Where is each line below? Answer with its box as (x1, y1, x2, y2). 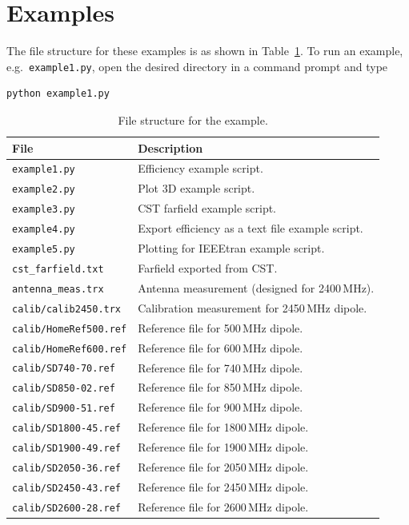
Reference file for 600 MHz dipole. (138, 339, 303, 356)
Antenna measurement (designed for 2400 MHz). (138, 279, 375, 296)
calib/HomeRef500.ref (12, 323, 127, 335)
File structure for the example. (118, 111, 268, 128)
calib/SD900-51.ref (12, 403, 115, 415)
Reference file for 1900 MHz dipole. (138, 439, 309, 455)
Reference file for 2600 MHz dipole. (138, 498, 309, 515)
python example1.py (6, 88, 110, 100)
